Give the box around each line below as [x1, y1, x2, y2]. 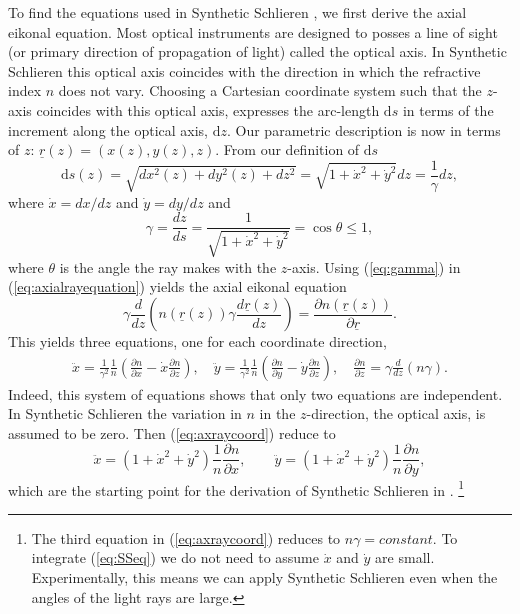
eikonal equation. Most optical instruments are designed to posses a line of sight [8, 21, 498, 42]
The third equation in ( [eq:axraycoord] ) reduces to [31, 527, 341, 548]
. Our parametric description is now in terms [226, 119, 501, 140]
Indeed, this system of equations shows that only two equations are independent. [8, 383, 503, 404]
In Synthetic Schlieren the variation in [8, 403, 242, 424]
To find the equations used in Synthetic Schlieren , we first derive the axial [8, 2, 467, 22]
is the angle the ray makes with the [59, 256, 277, 277]
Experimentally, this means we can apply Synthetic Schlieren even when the [31, 566, 498, 587]
